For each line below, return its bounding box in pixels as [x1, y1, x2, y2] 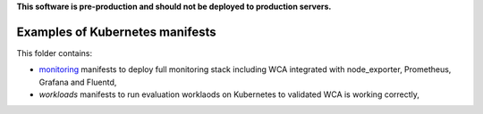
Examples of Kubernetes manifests [16, 24, 216, 39]
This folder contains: [16, 47, 93, 58]
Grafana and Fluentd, [38, 77, 117, 87]
